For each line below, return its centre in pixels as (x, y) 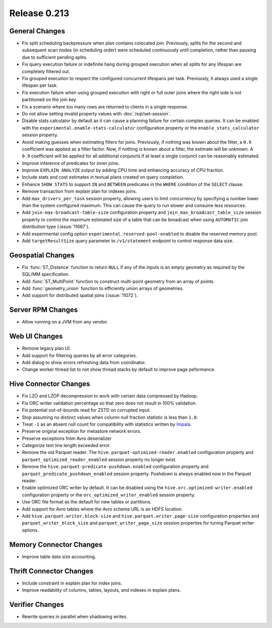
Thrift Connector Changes (51, 571)
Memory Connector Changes (56, 545)
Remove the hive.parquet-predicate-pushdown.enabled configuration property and (115, 467)
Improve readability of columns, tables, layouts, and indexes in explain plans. (101, 590)
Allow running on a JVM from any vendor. (65, 322)
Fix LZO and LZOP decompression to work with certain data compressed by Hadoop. (110, 396)
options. (30, 530)
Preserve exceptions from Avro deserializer (67, 438)
